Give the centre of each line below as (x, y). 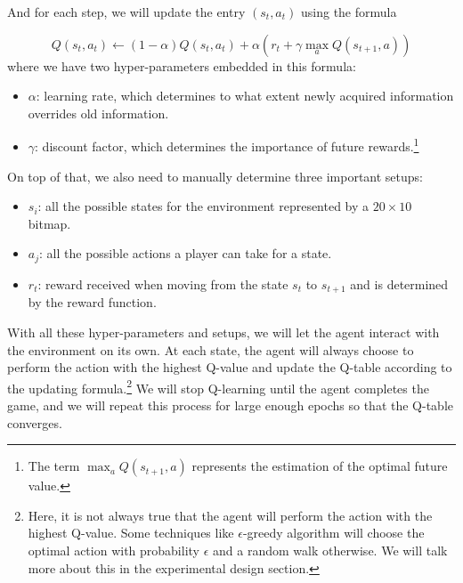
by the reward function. (92, 302)
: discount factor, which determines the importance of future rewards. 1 (227, 145)
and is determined (399, 283)
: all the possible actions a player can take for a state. (186, 253)
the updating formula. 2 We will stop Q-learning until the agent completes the (218, 386)
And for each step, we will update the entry (126, 12)
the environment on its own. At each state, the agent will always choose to (211, 349)
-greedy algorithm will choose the (333, 533)
